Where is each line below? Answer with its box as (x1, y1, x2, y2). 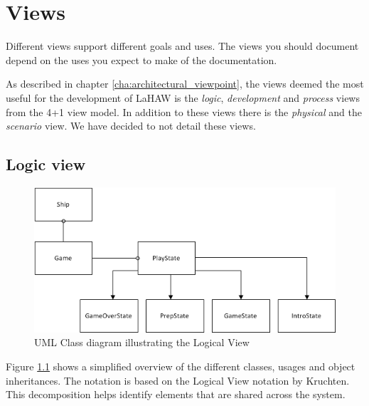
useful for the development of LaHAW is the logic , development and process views (6, 90, 360, 105)
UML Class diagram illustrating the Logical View (34, 335, 250, 350)
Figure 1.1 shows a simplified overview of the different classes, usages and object (6, 359, 355, 374)
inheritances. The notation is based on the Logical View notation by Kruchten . (6, 373, 350, 387)
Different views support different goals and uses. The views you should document (6, 38, 359, 53)
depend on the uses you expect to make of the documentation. (6, 52, 277, 67)
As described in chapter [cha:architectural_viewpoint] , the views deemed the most (6, 76, 364, 91)
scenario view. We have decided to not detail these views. (6, 118, 256, 133)
